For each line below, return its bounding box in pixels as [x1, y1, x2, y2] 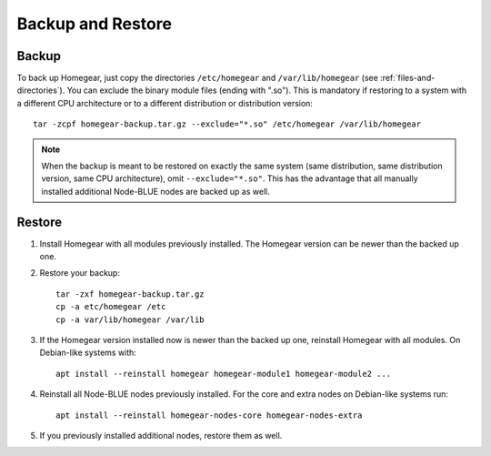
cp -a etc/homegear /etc [55, 301, 166, 312]
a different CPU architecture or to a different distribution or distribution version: [16, 97, 314, 108]
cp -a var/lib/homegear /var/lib [55, 314, 205, 325]
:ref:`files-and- [380, 73, 436, 84]
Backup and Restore [16, 14, 173, 34]
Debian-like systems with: [39, 347, 136, 359]
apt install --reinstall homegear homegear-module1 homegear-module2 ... [55, 369, 392, 379]
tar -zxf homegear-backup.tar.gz [55, 289, 205, 299]
